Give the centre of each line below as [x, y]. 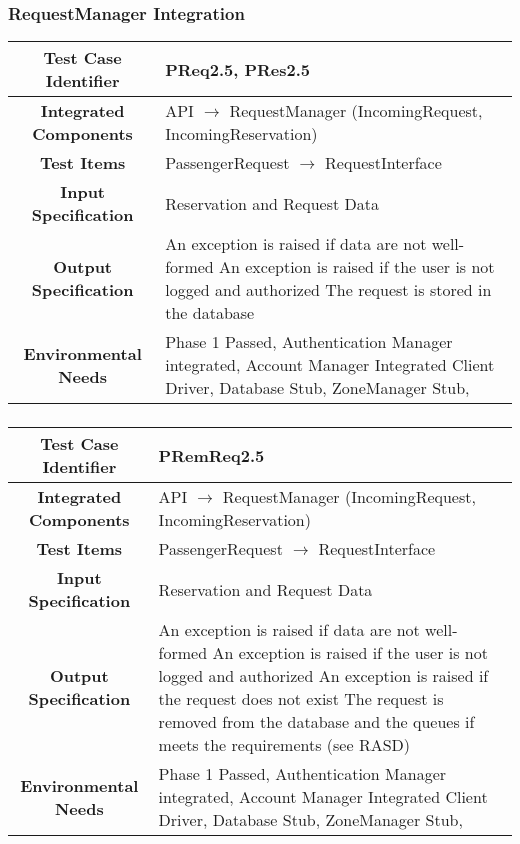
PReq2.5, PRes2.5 [238, 69]
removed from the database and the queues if [316, 722]
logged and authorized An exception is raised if [323, 676]
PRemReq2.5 [211, 455]
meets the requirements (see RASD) [284, 745]
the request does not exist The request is [301, 699]
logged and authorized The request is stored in [328, 290]
